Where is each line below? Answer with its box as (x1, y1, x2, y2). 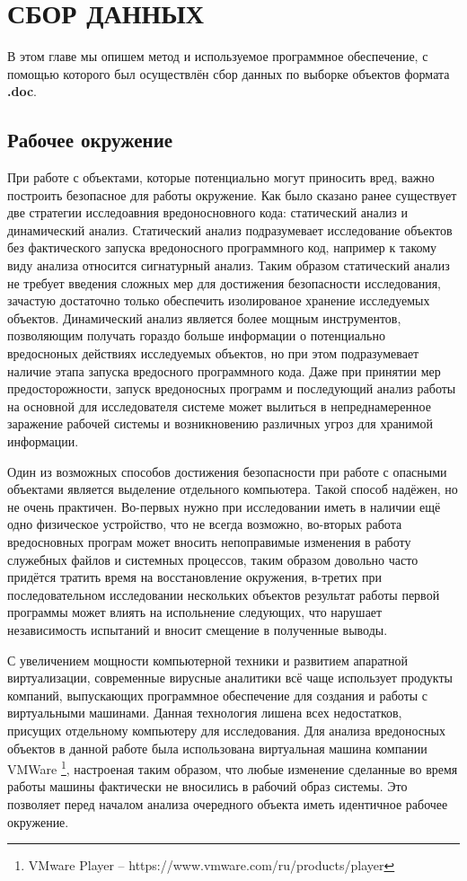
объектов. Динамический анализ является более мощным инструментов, (7, 308, 401, 327)
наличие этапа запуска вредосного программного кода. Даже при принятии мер (7, 361, 441, 380)
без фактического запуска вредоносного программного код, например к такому (7, 238, 437, 257)
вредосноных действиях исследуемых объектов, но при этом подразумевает (7, 344, 419, 363)
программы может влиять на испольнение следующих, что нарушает (7, 603, 383, 621)
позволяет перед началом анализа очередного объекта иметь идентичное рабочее (7, 794, 448, 813)
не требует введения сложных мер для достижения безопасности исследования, (7, 273, 442, 292)
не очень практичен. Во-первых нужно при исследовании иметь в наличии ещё (7, 497, 441, 515)
